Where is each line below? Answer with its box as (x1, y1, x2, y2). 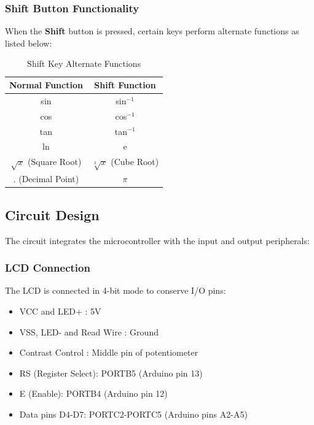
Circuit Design (5, 205, 100, 224)
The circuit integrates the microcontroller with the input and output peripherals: (5, 234, 310, 247)
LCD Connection (5, 260, 90, 275)
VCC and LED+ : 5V (19, 304, 101, 317)
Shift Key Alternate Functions (27, 57, 141, 70)
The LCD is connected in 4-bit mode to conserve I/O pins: (5, 284, 226, 297)
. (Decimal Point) (13, 172, 79, 185)
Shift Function (94, 78, 156, 91)
